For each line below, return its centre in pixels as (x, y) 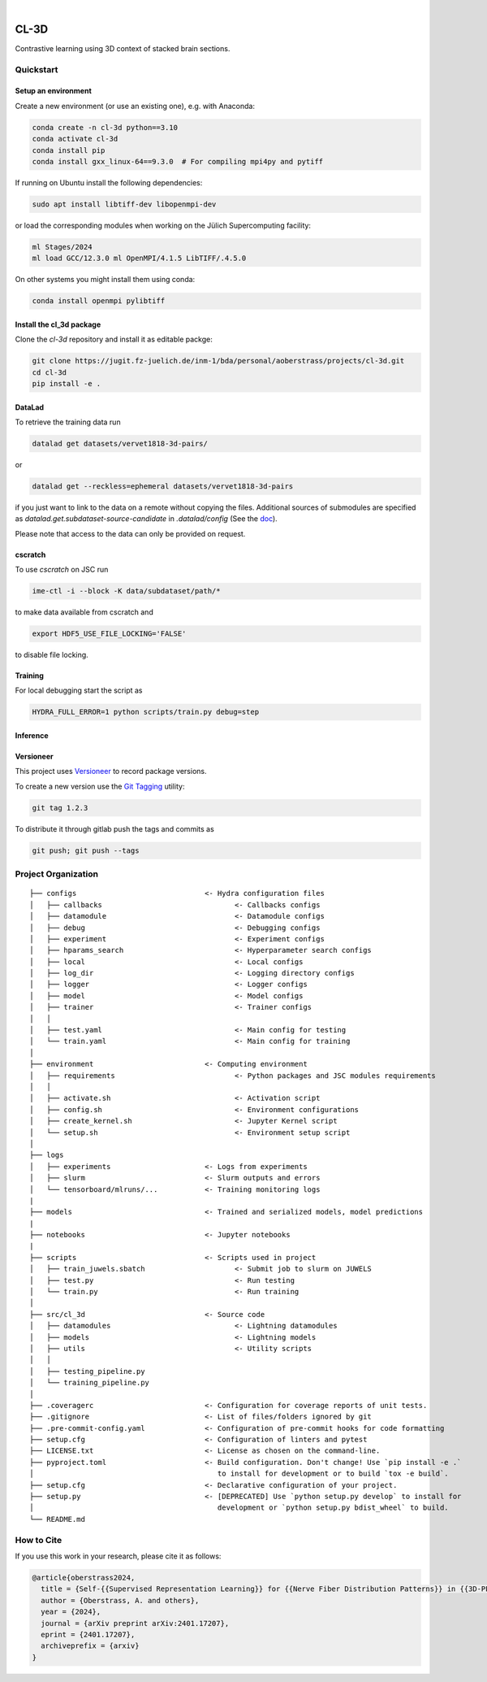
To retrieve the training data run (68, 422)
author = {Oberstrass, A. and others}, (120, 1600)
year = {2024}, (71, 1612)
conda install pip (69, 150)
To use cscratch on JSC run (62, 570)
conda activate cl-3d (75, 139)
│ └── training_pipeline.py (90, 1383)
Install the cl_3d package (58, 324)
